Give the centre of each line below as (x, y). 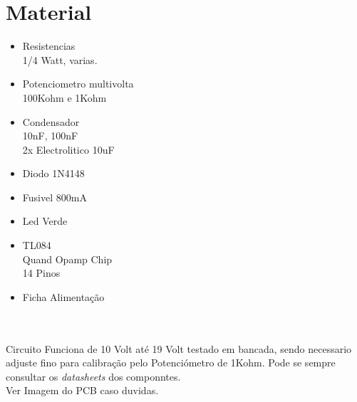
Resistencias (49, 46)
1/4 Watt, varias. (60, 59)
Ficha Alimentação (63, 296)
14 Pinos (41, 273)
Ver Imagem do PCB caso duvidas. (82, 390)
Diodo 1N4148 (53, 173)
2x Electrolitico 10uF (68, 149)
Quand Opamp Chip (67, 259)
